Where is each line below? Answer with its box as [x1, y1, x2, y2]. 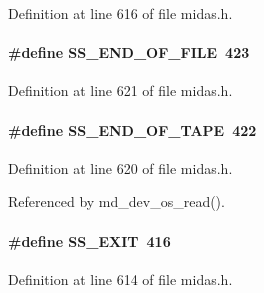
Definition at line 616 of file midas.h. [8, 3, 233, 23]
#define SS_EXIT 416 [8, 230, 171, 251]
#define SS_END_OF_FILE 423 [8, 42, 250, 63]
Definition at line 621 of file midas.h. [8, 80, 233, 101]
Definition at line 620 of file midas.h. [8, 157, 233, 178]
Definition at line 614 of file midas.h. [8, 268, 233, 289]
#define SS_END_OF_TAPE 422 [8, 119, 257, 140]
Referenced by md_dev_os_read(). [8, 191, 225, 212]
